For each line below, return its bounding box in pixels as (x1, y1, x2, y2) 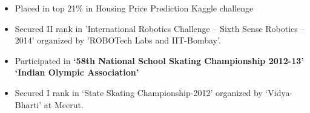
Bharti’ (15, 98, 42, 111)
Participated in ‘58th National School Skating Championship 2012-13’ (15, 54, 304, 66)
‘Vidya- (265, 86, 293, 98)
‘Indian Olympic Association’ (15, 66, 139, 79)
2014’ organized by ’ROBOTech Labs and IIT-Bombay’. (15, 34, 221, 47)
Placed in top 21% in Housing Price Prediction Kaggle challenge (15, 2, 254, 14)
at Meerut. (44, 98, 84, 111)
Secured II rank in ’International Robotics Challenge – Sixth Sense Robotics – (15, 22, 305, 34)
